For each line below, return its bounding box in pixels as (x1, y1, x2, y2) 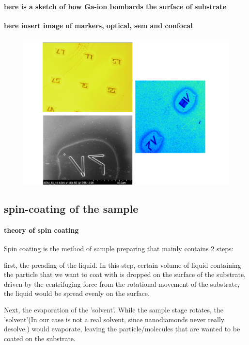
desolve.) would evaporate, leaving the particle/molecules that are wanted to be (4, 324, 240, 334)
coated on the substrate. (4, 333, 76, 343)
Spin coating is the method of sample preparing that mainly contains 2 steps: (4, 243, 233, 253)
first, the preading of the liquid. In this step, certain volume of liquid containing (4, 259, 241, 270)
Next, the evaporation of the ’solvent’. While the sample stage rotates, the (4, 304, 224, 314)
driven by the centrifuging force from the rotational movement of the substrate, (4, 278, 240, 289)
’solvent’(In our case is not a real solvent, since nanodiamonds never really (4, 314, 225, 324)
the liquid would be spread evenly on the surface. (4, 288, 150, 298)
